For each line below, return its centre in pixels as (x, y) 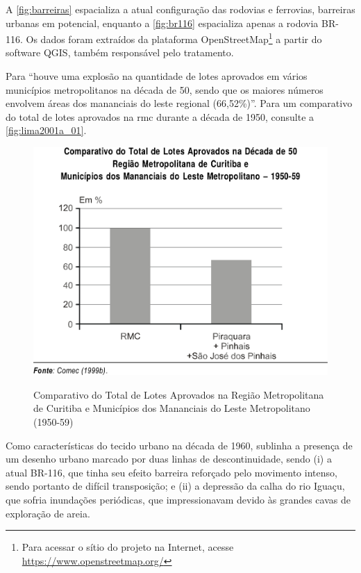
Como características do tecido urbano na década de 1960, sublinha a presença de (179, 445)
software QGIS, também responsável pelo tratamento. (120, 52)
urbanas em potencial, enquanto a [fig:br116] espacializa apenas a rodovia (162, 23)
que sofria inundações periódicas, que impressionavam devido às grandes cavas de (178, 500)
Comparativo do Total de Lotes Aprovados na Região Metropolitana (179, 394)
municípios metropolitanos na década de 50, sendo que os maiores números (165, 89)
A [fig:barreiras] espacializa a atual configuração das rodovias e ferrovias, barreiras (180, 9)
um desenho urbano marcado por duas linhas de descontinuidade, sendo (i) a (169, 459)
